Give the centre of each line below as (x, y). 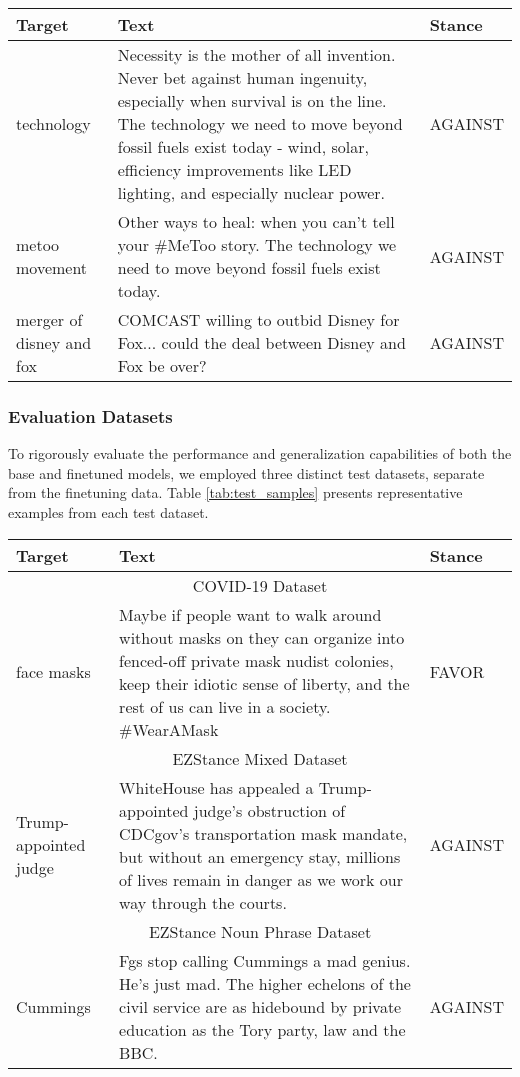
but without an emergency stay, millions (260, 856)
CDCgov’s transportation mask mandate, (263, 833)
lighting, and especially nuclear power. (251, 192)
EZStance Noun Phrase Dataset (260, 931)
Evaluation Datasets (90, 415)
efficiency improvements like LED (234, 169)
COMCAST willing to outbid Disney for (258, 319)
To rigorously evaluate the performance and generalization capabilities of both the (260, 453)
